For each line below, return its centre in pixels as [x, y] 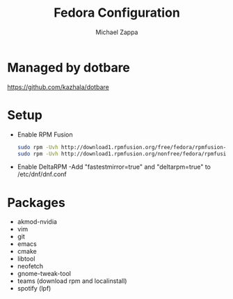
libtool [26, 259]
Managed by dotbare [69, 67]
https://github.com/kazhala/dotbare [58, 87]
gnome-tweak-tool [44, 274]
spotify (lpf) [34, 289]
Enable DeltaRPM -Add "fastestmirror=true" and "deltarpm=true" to [114, 167]
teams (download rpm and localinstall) [72, 281]
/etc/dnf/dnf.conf [42, 174]
